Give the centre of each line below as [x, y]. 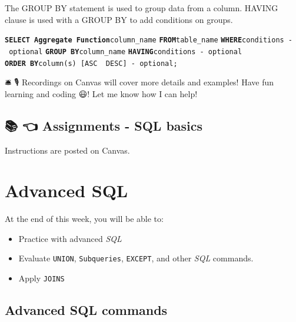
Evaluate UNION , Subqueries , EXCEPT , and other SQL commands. [136, 258]
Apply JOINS [41, 278]
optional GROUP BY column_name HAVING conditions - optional [126, 52]
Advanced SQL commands [86, 310]
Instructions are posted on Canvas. [67, 150]
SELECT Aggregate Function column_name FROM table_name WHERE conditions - [149, 40]
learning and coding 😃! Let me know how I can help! [101, 93]
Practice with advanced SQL [70, 238]
